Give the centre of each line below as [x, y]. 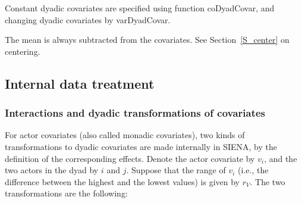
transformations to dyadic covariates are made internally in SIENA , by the [141, 146]
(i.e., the [253, 170]
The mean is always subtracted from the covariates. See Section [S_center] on [147, 40]
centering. [23, 51]
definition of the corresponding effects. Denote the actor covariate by [130, 158]
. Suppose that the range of [176, 170]
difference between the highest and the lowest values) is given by [122, 181]
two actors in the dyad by [52, 170]
